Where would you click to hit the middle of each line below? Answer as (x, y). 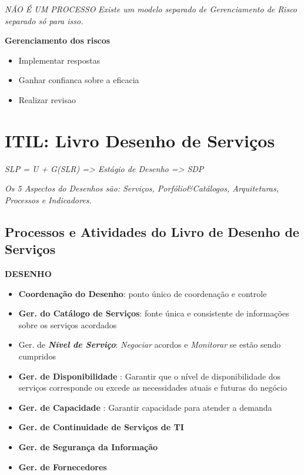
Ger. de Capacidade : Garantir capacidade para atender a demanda (145, 407)
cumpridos (37, 356)
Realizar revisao (47, 99)
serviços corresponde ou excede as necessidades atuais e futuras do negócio (153, 387)
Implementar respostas (59, 60)
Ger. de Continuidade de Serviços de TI (101, 427)
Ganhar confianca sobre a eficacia (79, 80)
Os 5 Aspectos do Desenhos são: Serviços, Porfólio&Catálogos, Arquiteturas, (142, 188)
